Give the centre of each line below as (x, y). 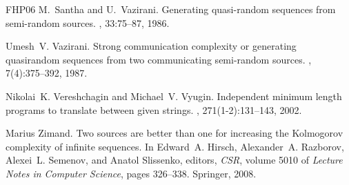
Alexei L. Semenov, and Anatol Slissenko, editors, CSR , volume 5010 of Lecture (174, 160)
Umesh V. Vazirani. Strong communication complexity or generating (151, 46)
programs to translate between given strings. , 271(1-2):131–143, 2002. (154, 109)
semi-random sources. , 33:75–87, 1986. (88, 22)
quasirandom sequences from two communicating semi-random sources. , (159, 59)
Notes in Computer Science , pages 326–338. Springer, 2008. (131, 173)
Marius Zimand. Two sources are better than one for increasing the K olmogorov (174, 133)
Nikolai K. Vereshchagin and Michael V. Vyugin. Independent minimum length (174, 96)
